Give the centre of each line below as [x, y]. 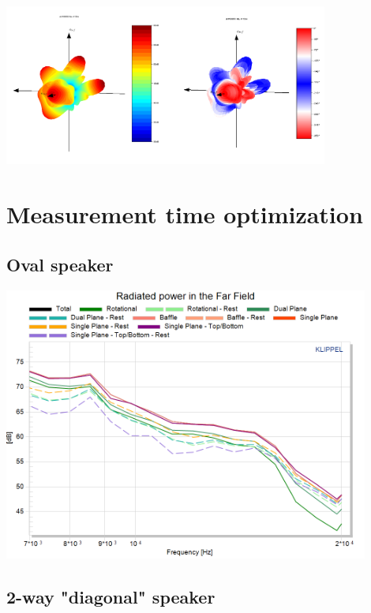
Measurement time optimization [185, 214]
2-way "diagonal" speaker [111, 596]
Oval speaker [60, 264]
